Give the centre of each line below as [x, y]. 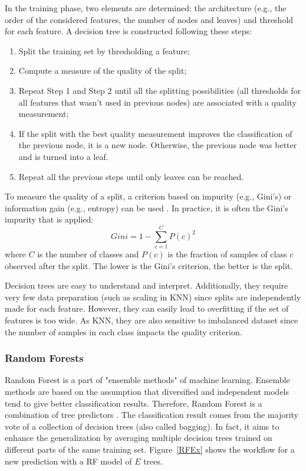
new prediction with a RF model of [68, 461]
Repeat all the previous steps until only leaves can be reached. [131, 176]
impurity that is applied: [49, 219]
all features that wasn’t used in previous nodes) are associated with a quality [158, 102]
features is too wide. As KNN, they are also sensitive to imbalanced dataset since [152, 320]
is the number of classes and [88, 254]
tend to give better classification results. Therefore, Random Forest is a [134, 403]
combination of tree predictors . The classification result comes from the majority [152, 415]
